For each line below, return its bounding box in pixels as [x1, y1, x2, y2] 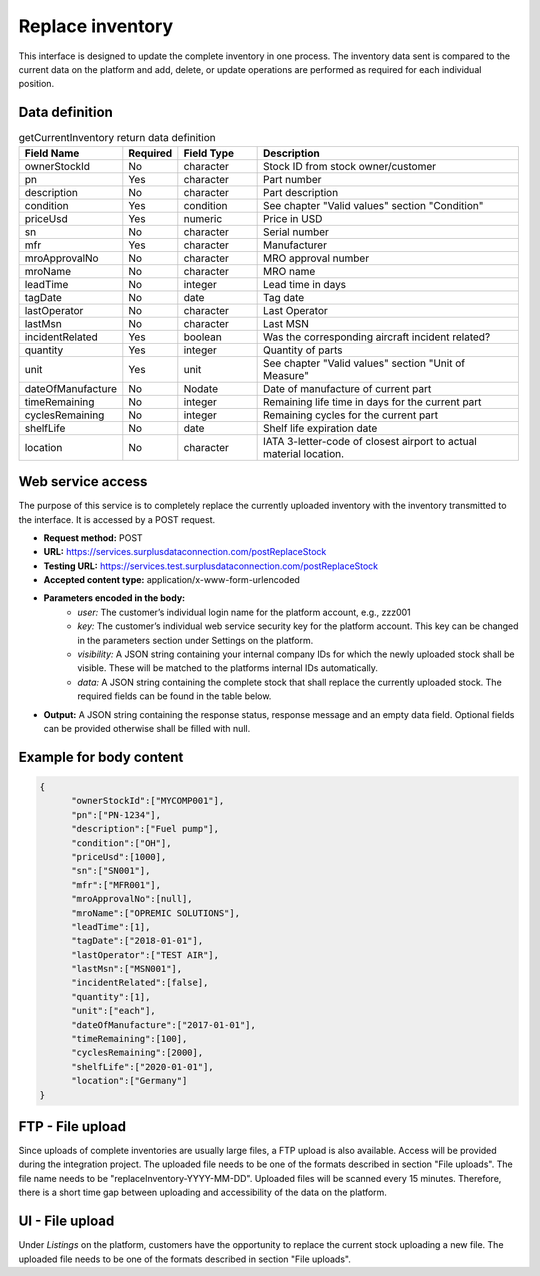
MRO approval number [262, 251, 370, 265]
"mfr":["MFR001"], [71, 879, 162, 890]
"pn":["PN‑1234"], [71, 809, 162, 820]
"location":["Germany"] [71, 1075, 188, 1087]
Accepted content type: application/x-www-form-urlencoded [43, 574, 300, 586]
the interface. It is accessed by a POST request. [18, 513, 215, 525]
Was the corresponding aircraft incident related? [262, 330, 491, 344]
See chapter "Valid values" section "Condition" [262, 198, 484, 212]
